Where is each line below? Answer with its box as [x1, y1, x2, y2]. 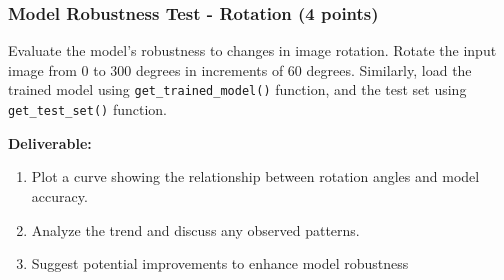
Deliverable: [8, 132, 92, 153]
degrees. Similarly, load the [306, 59, 472, 80]
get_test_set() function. [8, 99, 167, 120]
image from [8, 59, 77, 80]
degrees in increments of [135, 59, 284, 80]
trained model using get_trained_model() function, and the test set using [8, 79, 467, 100]
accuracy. [31, 185, 88, 206]
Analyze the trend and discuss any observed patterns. [31, 219, 360, 240]
